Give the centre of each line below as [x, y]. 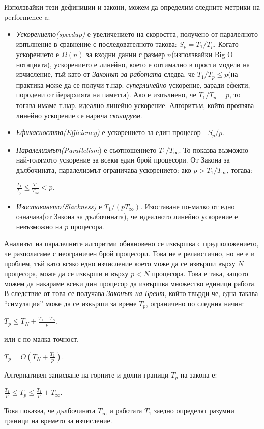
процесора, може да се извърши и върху [66, 273]
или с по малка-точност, [41, 339]
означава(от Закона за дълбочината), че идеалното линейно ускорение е [127, 216]
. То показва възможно [213, 150]
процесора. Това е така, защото [200, 273]
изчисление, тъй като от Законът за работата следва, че [106, 74]
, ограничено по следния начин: [195, 303]
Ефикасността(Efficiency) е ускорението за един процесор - [111, 132]
